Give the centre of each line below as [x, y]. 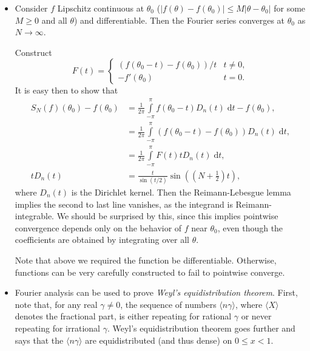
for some [290, 8]
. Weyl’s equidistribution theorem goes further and [201, 328]
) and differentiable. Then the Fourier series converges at [179, 20]
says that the [39, 340]
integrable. [35, 216]
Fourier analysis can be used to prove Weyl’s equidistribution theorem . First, [156, 292]
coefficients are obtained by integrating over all [102, 240]
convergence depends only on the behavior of [98, 227]
